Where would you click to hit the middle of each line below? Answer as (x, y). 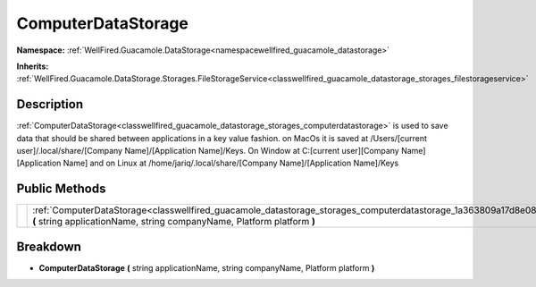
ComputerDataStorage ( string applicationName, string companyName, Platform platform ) (207, 267)
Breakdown (49, 246)
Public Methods (61, 189)
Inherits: (33, 66)
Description (50, 104)
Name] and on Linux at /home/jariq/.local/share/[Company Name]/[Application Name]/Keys (231, 163)
